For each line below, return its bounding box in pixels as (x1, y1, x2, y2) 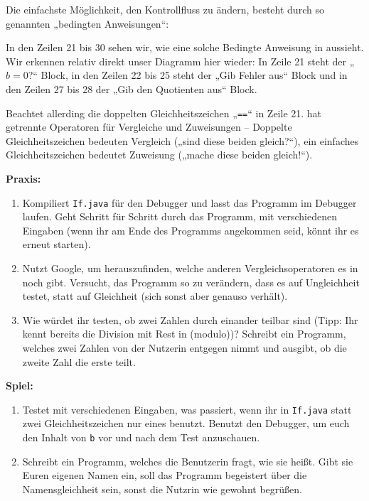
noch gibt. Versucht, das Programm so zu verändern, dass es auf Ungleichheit (22, 274, 360, 289)
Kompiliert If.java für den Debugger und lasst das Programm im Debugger (22, 195, 357, 210)
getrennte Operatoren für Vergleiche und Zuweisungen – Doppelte (6, 119, 292, 134)
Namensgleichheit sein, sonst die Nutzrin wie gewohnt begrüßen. (22, 481, 302, 496)
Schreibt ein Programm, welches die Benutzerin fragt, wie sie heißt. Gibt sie (22, 453, 353, 468)
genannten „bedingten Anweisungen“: (6, 16, 169, 31)
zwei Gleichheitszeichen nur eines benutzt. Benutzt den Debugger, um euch (22, 416, 350, 431)
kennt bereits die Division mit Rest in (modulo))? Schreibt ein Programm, (22, 326, 346, 341)
